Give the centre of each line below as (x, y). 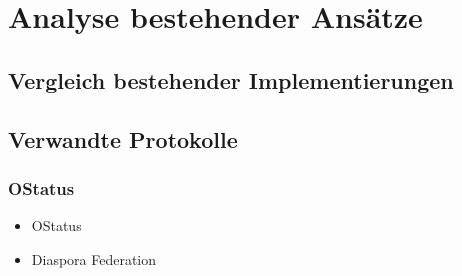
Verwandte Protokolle (123, 138)
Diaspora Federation (94, 258)
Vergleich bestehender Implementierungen (231, 79)
